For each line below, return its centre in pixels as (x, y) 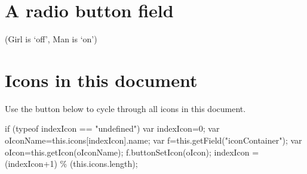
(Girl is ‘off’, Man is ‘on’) (51, 39)
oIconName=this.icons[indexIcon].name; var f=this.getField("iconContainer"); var (153, 140)
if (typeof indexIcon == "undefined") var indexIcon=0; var (112, 128)
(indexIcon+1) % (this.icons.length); (71, 164)
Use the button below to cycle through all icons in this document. (125, 108)
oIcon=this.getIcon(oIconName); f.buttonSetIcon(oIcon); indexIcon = (132, 152)
